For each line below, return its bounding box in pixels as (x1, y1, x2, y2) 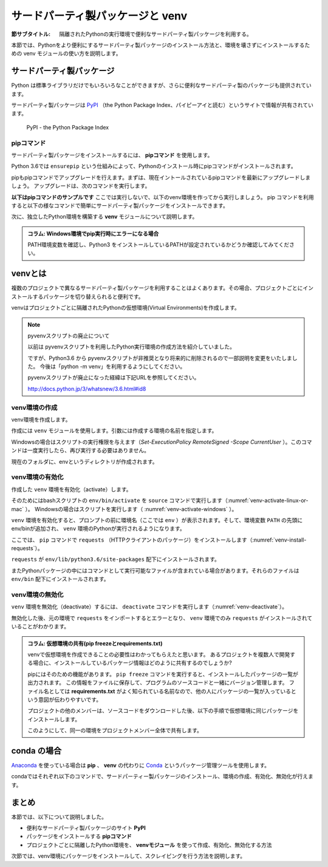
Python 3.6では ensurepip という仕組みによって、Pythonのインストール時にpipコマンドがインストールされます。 (11, 163, 297, 170)
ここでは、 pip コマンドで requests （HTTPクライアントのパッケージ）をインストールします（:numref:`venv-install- (11, 536, 307, 543)
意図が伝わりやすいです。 (38, 696, 102, 703)
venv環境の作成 (11, 403, 58, 412)
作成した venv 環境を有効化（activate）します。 (11, 486, 132, 493)
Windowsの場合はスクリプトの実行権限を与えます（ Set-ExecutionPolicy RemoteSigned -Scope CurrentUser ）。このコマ (11, 438, 312, 446)
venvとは (11, 268, 47, 279)
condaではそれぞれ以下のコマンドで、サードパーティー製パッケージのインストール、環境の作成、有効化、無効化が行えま (11, 773, 314, 780)
